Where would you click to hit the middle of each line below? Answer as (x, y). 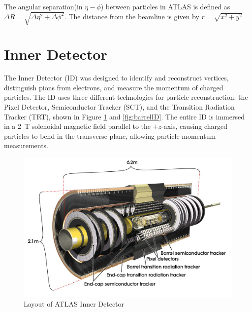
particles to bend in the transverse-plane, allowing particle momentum (110, 136)
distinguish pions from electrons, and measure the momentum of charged (114, 87)
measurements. (26, 145)
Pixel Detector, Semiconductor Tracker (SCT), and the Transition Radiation (119, 107)
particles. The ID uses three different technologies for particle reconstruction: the (126, 97)
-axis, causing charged (195, 126)
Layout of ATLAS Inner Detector (74, 304)
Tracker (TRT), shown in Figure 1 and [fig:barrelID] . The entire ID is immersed (124, 116)
